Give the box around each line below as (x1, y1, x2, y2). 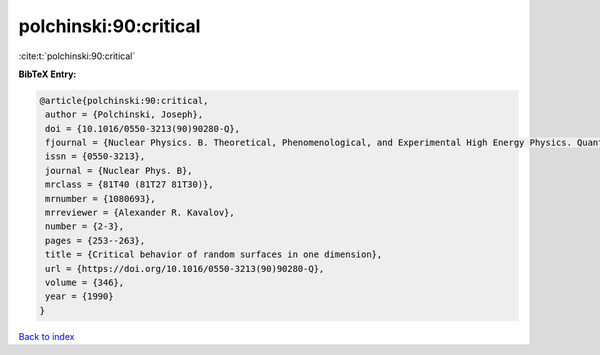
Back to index (18, 330, 75, 342)
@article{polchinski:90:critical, (39, 95, 209, 106)
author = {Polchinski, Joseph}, (45, 109, 204, 120)
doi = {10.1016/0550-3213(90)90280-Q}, (45, 123, 240, 134)
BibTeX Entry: (18, 68, 77, 80)
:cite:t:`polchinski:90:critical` (18, 50, 136, 62)
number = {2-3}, (45, 221, 125, 232)
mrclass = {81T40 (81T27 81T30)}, (45, 179, 214, 190)
